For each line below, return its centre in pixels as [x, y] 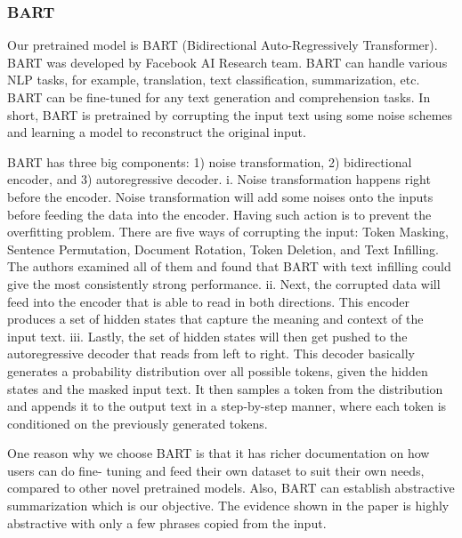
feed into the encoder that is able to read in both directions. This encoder [208, 301]
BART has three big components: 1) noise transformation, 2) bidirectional [210, 161]
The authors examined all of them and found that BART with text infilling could [229, 266]
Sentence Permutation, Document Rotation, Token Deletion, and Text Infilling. [223, 249]
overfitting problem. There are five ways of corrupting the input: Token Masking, [228, 232]
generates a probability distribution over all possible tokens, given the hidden [218, 370]
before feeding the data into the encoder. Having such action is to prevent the [219, 214]
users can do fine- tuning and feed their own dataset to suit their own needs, [216, 470]
